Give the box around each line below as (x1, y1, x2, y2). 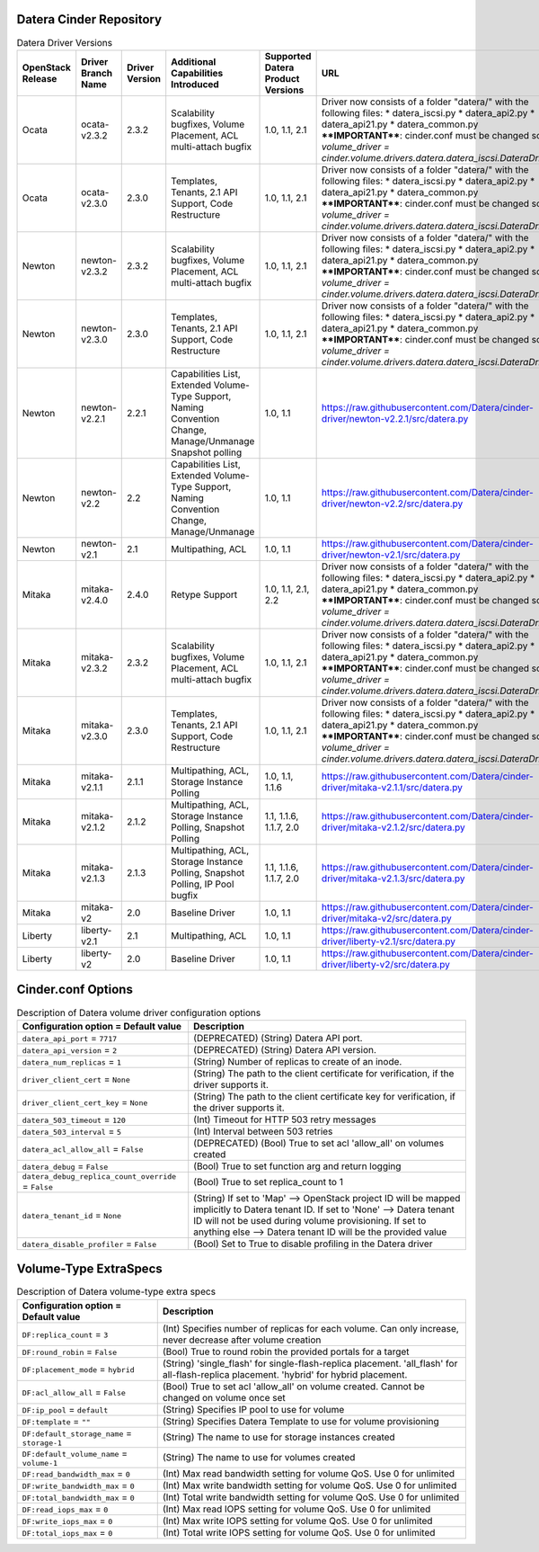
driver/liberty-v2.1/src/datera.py (321, 935, 456, 948)
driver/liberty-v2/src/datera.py (321, 958, 451, 970)
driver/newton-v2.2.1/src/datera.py (321, 412, 469, 424)
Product (264, 72, 300, 85)
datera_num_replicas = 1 (22, 1055, 121, 1067)
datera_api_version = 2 (22, 1043, 118, 1056)
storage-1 (22, 1438, 63, 1448)
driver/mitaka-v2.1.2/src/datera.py (321, 821, 466, 834)
